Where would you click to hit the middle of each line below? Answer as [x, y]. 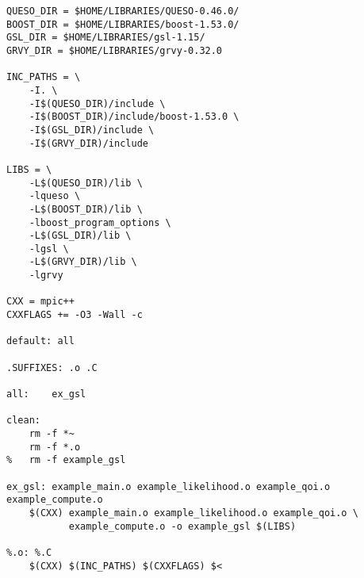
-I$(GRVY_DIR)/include [88, 143]
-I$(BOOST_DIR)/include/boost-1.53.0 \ [134, 117]
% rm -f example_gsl [66, 460]
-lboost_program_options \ [100, 222]
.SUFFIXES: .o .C [52, 367]
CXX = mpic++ [40, 302]
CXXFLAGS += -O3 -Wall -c [75, 315]
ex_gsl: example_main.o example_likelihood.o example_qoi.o [169, 486]
